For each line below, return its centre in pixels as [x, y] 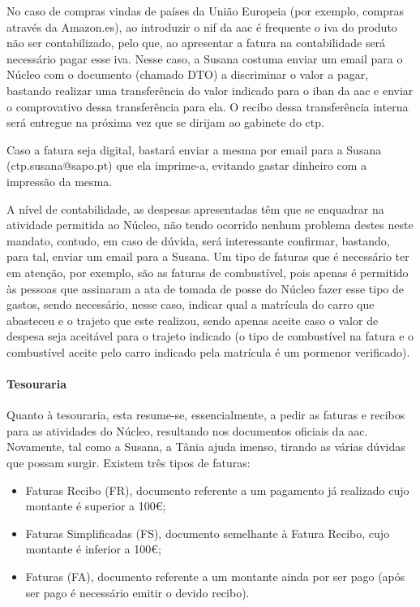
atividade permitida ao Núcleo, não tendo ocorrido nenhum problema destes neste [210, 225]
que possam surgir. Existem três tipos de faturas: [129, 463]
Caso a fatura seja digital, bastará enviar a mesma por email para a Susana [194, 149]
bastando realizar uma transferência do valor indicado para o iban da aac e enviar [210, 90]
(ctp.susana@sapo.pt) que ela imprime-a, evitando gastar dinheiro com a [187, 165]
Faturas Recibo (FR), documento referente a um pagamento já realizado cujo [217, 490]
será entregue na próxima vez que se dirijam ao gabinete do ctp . [165, 122]
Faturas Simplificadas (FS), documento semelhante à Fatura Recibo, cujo [208, 533]
